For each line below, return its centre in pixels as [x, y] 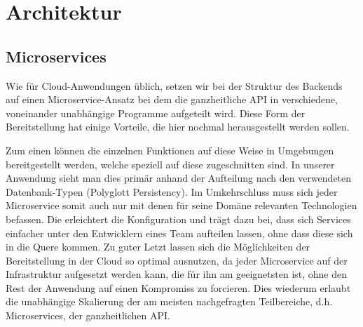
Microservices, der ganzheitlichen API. [88, 315]
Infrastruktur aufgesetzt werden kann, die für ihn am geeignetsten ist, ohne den [177, 274]
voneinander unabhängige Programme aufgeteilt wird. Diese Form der [156, 113]
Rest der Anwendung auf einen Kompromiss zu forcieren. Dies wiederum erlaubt [178, 287]
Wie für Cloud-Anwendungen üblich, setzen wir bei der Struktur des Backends [174, 85]
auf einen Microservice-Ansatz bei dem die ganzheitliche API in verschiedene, [172, 99]
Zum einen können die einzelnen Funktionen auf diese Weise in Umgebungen [170, 150]
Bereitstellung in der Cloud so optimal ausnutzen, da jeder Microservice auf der [177, 260]
